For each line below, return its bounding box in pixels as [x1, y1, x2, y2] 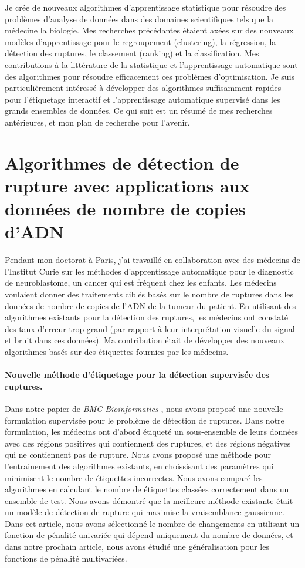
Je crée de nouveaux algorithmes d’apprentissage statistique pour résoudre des [5, 1, 286, 13]
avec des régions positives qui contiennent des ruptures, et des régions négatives [5, 437, 291, 449]
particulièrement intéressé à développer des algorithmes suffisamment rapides [5, 82, 282, 94]
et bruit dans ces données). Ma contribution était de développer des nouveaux [5, 334, 285, 346]
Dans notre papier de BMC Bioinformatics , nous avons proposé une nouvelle [5, 402, 283, 414]
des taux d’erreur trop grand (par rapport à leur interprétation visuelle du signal [5, 322, 295, 334]
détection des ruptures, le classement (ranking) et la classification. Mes [5, 47, 259, 59]
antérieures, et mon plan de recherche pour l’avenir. [5, 116, 190, 128]
